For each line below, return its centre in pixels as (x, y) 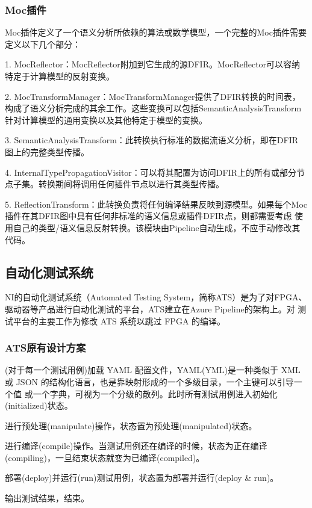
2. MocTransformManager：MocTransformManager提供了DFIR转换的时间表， (153, 96)
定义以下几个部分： (43, 44)
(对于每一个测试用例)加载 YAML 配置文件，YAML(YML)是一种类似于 (142, 370)
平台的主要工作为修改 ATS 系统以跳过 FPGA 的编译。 (119, 321)
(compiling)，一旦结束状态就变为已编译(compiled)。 (105, 457)
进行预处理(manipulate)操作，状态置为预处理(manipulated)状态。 (131, 425)
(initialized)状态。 (39, 405)
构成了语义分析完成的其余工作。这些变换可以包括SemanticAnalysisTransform (153, 108)
